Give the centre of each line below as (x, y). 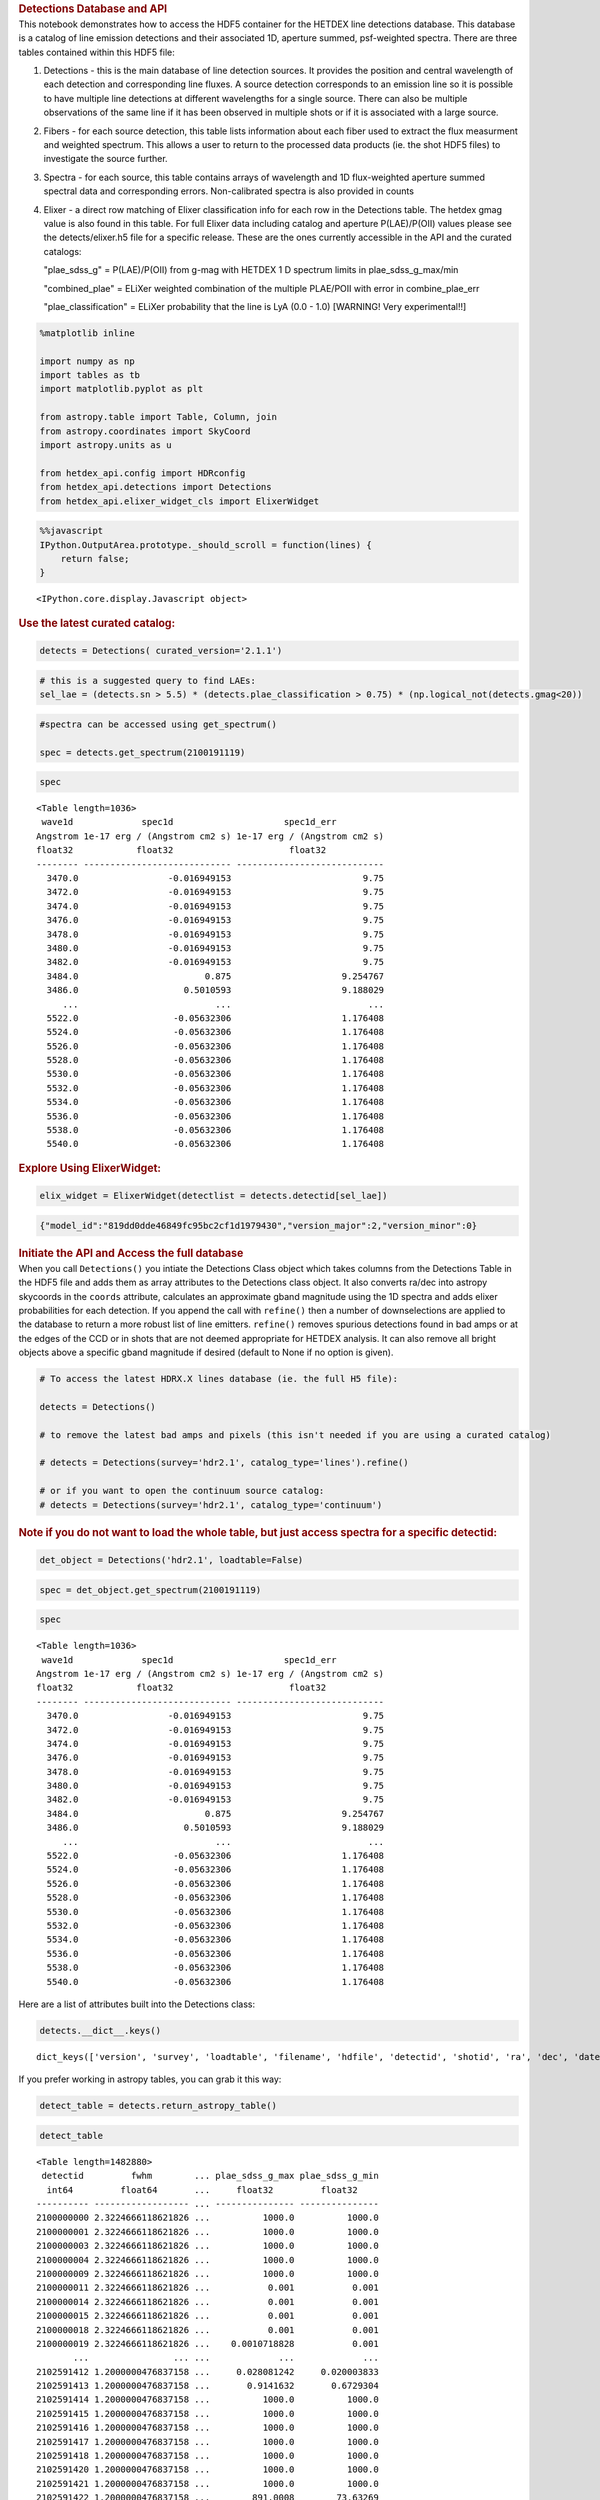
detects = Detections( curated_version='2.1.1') (161, 651)
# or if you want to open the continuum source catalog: (182, 1491)
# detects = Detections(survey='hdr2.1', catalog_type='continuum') (211, 1504)
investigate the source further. (106, 159)
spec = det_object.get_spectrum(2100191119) (150, 1589)
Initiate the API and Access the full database (131, 1253)
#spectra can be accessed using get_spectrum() (158, 724)
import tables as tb (89, 375)
